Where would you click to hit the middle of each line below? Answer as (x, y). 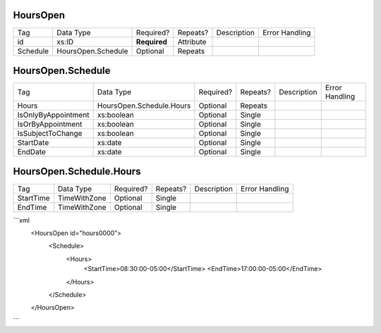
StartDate (33, 143)
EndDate (31, 152)
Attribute (192, 42)
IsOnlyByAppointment (53, 115)
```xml (21, 220)
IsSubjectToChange (50, 134)
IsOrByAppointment (50, 125)
